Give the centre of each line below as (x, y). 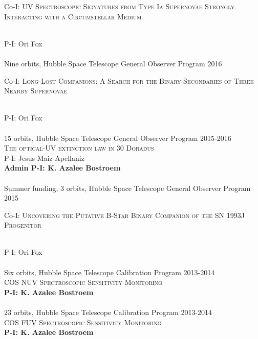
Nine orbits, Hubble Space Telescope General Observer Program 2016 (113, 63)
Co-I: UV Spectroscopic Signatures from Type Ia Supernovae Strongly (120, 6)
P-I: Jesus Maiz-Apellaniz (44, 158)
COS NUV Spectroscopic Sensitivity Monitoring (83, 282)
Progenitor (23, 225)
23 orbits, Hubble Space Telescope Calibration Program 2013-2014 (108, 312)
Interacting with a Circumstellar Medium (73, 16)
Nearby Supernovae (36, 91)
